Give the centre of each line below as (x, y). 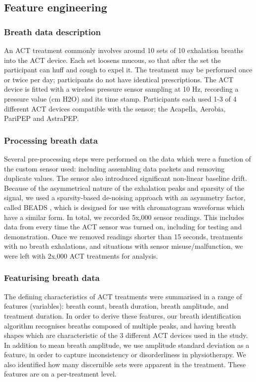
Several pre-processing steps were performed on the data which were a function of (128, 158)
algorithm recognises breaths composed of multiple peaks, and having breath (120, 325)
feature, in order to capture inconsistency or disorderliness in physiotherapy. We (125, 355)
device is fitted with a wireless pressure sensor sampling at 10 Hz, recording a (121, 89)
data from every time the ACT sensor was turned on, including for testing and (123, 227)
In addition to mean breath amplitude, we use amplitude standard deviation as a (127, 345)
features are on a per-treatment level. (60, 374)
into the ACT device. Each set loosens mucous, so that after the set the (112, 60)
